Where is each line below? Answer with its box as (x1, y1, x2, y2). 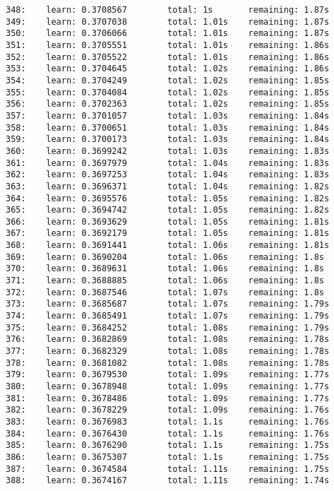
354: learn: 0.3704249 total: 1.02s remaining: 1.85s (6, 75, 330, 85)
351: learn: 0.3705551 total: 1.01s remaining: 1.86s (6, 40, 330, 50)
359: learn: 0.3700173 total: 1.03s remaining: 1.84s (6, 134, 330, 145)
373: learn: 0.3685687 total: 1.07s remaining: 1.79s (6, 299, 330, 309)
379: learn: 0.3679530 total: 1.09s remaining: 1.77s (6, 369, 330, 380)
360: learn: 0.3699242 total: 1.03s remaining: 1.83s (6, 146, 330, 156)
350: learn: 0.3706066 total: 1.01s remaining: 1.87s (6, 28, 330, 39)
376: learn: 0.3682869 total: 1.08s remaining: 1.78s (6, 334, 330, 345)
